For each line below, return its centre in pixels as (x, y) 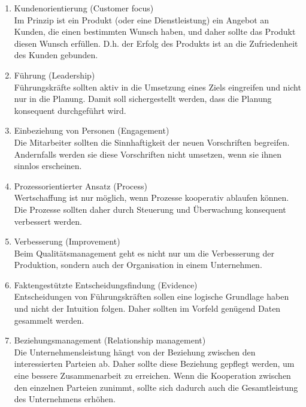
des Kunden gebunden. (56, 55)
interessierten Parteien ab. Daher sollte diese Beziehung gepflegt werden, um (154, 364)
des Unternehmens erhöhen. (65, 399)
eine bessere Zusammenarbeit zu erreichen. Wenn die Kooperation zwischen (152, 376)
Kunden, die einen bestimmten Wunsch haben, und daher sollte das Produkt (155, 31)
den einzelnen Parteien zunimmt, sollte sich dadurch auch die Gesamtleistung (156, 387)
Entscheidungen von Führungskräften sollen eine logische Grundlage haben (152, 296)
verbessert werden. (48, 221)
